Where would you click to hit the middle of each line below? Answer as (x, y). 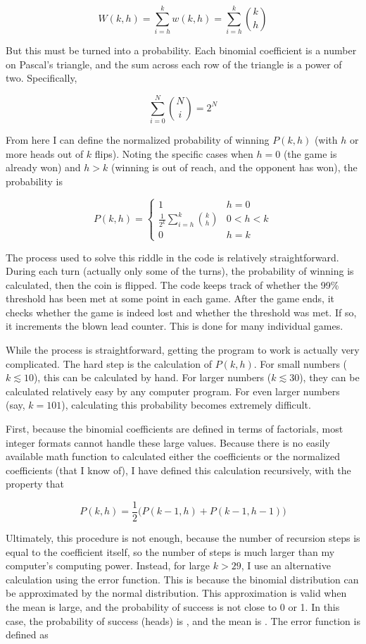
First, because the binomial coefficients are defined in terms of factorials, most (175, 429)
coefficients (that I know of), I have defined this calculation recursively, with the (178, 470)
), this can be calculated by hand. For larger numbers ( (152, 377)
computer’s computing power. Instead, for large (108, 565)
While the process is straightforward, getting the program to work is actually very (183, 350)
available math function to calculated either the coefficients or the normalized (173, 456)
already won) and (43, 167)
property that (35, 484)
